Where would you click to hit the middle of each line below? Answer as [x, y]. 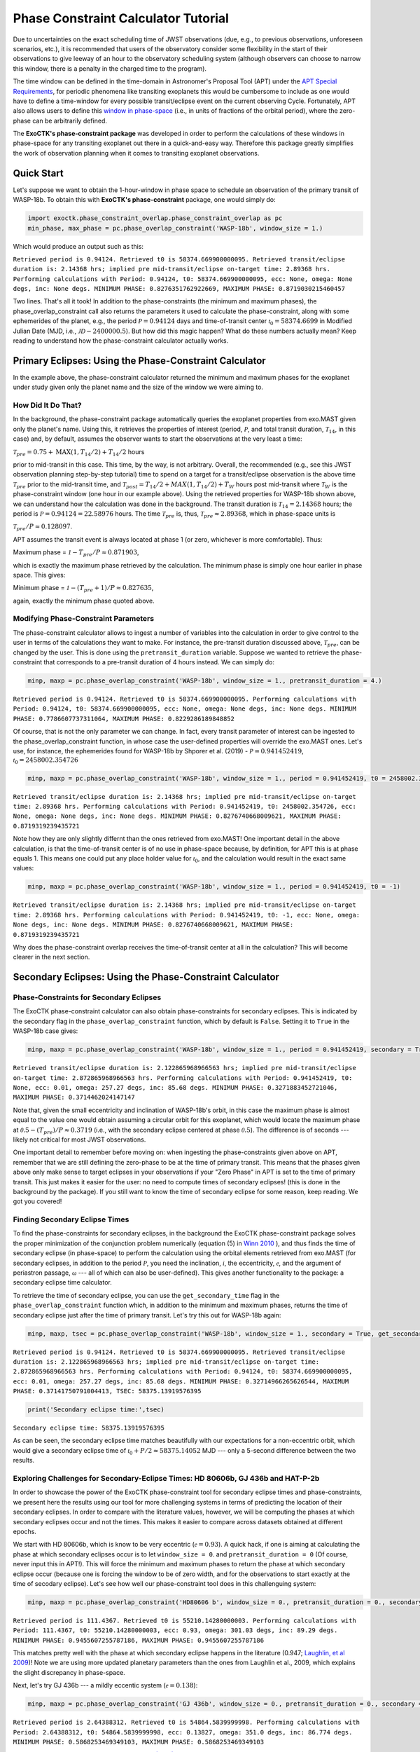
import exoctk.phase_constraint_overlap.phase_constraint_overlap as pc [155, 218]
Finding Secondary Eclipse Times [71, 1219]
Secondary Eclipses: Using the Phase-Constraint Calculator [146, 977]
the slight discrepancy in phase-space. [69, 1672]
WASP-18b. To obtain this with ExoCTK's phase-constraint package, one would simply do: [144, 200]
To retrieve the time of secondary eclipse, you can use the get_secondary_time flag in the [146, 1295]
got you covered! [37, 1201]
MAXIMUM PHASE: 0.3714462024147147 [74, 1097]
